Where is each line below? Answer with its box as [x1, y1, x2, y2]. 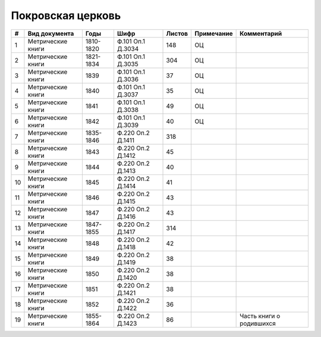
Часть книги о [240, 311, 281, 320]
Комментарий [240, 29, 282, 38]
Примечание [194, 29, 233, 38]
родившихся [240, 319, 276, 327]
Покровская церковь [11, 9, 121, 22]
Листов [166, 29, 188, 38]
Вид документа [27, 29, 74, 38]
